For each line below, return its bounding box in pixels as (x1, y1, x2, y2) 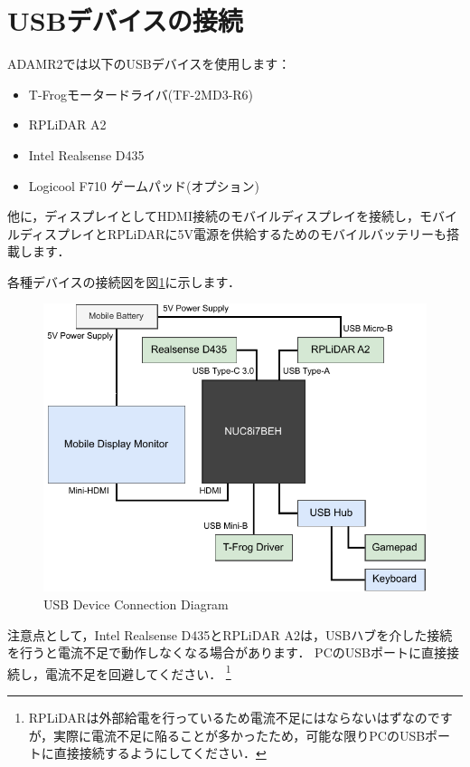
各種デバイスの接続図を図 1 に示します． (7, 272, 241, 291)
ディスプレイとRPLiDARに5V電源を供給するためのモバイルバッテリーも (19, 224, 447, 243)
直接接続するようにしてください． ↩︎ (53, 743, 267, 762)
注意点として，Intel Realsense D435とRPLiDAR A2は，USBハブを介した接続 (7, 625, 453, 644)
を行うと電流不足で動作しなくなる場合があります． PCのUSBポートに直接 (7, 643, 446, 662)
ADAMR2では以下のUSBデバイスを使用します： (7, 54, 291, 73)
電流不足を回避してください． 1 (44, 661, 231, 683)
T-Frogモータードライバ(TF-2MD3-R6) (28, 84, 254, 103)
